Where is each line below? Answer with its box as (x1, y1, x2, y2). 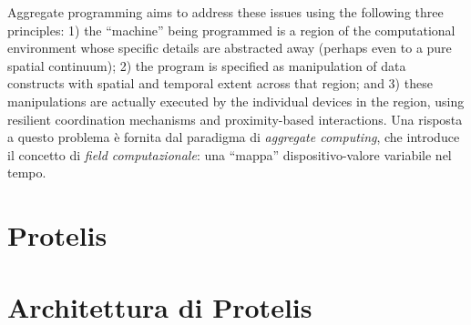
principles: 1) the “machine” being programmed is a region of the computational (7, 20, 456, 39)
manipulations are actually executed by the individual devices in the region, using (7, 91, 465, 110)
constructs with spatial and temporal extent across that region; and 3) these (7, 74, 433, 93)
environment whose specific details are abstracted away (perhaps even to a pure (7, 38, 452, 57)
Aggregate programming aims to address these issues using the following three (7, 3, 444, 21)
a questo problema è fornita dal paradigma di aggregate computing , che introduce (7, 127, 460, 147)
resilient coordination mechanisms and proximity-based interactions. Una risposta (7, 109, 463, 128)
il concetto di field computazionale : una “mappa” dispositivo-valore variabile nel (7, 145, 452, 164)
